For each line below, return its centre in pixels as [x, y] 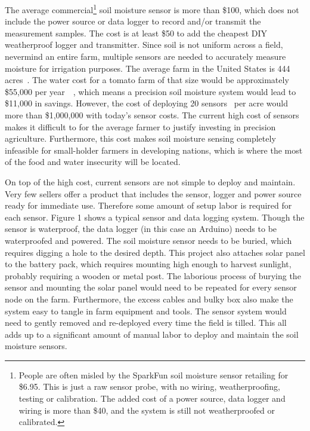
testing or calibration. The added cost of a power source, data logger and [152, 398]
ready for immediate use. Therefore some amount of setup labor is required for [148, 205]
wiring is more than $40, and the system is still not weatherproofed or [147, 410]
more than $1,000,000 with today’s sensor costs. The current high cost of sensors [152, 115]
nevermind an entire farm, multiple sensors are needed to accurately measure [145, 56]
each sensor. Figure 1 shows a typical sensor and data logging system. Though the [155, 217]
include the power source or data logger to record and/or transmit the [133, 21]
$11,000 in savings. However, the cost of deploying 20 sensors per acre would [147, 103]
